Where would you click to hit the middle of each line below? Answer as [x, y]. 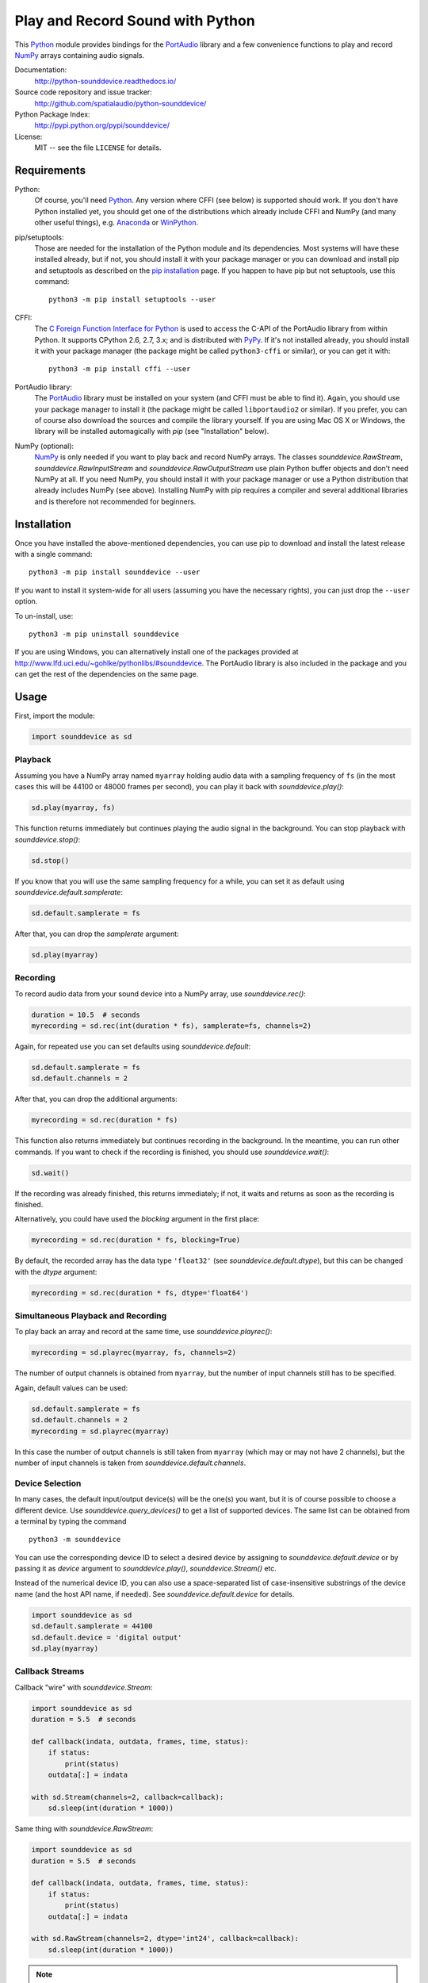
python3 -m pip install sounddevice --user [115, 572]
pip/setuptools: [39, 237]
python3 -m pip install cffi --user [120, 369]
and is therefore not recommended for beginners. [115, 501]
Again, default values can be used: [71, 1387]
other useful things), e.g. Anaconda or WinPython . [117, 223]
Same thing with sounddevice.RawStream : [84, 1829]
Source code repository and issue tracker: [83, 92]
